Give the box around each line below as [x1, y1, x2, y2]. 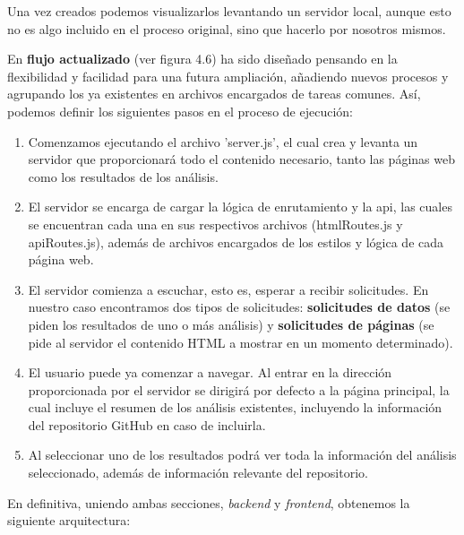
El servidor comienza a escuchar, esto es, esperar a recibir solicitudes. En [28, 280, 429, 298]
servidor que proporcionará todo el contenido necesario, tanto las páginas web [28, 150, 455, 168]
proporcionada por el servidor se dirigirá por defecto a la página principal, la [28, 380, 450, 399]
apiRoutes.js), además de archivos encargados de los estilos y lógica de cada [28, 232, 444, 251]
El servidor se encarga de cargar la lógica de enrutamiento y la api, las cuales [28, 197, 452, 216]
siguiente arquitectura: [7, 511, 131, 530]
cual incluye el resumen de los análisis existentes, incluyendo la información [28, 398, 443, 417]
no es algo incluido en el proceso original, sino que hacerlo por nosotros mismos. [7, 19, 446, 38]
